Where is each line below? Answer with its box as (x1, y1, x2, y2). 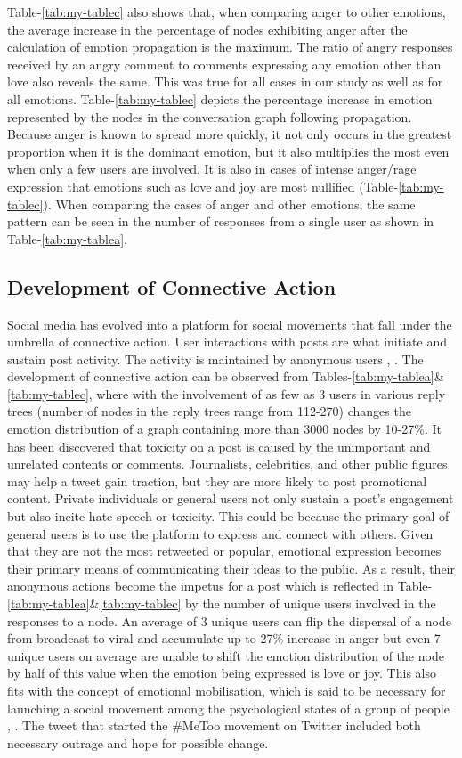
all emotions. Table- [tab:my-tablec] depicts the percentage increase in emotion (7, 89, 433, 108)
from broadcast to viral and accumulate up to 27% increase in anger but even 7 (7, 629, 441, 648)
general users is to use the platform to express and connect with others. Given (7, 524, 434, 542)
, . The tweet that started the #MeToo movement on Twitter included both (7, 716, 421, 735)
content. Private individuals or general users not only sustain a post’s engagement (7, 489, 454, 508)
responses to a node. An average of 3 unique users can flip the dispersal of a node (7, 611, 451, 630)
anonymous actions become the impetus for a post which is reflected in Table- (7, 576, 433, 595)
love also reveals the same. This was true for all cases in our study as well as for (7, 72, 443, 91)
